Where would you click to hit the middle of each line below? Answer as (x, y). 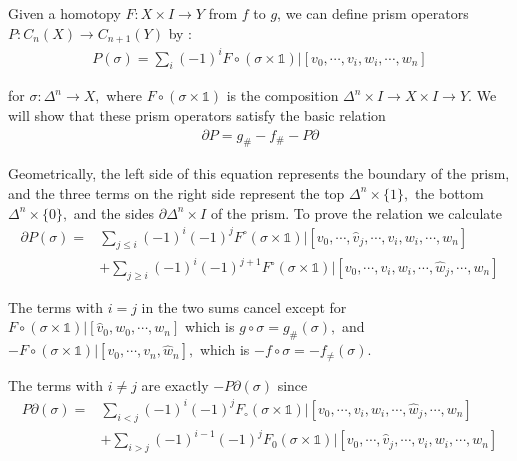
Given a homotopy (64, 13)
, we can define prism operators (373, 13)
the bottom (449, 192)
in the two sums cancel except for (244, 306)
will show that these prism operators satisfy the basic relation (197, 114)
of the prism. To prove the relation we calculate (356, 212)
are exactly (175, 384)
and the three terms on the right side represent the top (176, 192)
